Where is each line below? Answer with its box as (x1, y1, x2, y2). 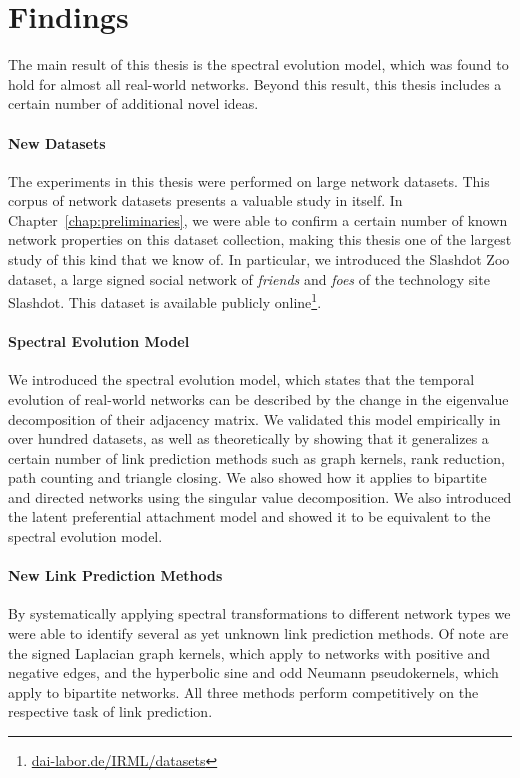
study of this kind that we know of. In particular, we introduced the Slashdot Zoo (8, 249, 510, 270)
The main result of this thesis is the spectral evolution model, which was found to (8, 54, 509, 75)
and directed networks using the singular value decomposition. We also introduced (8, 486, 512, 507)
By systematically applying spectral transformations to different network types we (8, 603, 511, 624)
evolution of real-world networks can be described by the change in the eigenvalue (8, 388, 509, 409)
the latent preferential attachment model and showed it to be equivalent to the (8, 506, 491, 527)
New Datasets (8, 132, 106, 153)
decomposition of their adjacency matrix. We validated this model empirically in (8, 408, 501, 429)
